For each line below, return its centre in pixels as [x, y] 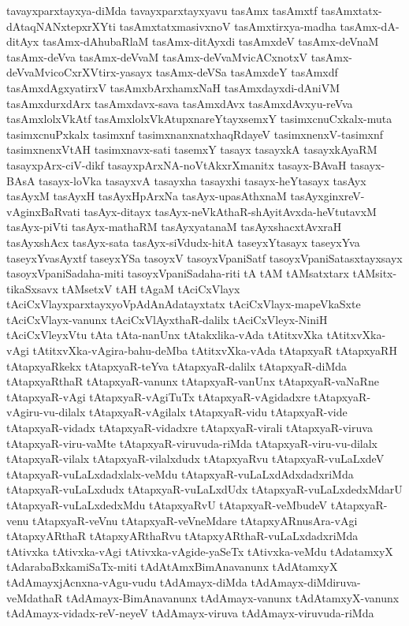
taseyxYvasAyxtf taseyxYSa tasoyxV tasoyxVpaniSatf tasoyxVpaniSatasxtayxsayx [204, 257]
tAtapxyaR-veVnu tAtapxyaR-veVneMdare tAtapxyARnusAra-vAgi [195, 520]
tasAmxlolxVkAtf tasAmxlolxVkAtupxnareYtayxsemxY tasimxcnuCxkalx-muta [199, 119]
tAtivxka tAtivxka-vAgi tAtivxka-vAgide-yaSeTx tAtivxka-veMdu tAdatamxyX [200, 551]
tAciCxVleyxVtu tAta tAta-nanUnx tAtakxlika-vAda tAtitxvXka [165, 335]
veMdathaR [35, 597]
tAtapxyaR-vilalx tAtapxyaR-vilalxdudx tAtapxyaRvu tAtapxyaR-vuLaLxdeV [195, 458]
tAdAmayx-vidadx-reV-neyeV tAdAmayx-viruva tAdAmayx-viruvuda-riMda [190, 613]
